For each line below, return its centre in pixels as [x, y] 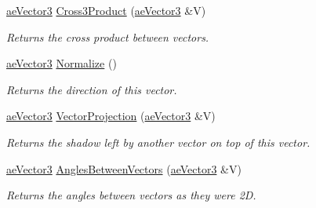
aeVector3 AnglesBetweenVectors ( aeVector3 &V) [124, 168]
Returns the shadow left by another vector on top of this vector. [158, 142]
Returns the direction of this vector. [92, 89]
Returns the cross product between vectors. [108, 36]
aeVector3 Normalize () [62, 63]
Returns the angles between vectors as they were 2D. [131, 195]
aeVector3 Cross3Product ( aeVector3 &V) [106, 10]
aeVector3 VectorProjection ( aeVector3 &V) [111, 116]
